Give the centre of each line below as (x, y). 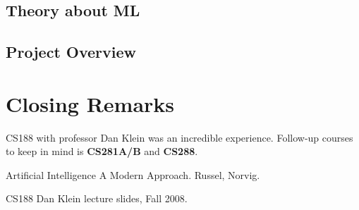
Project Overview (71, 52)
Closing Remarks (90, 103)
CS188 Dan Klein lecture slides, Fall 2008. (97, 198)
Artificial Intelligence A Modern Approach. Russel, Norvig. (133, 174)
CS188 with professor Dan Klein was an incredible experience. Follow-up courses (179, 137)
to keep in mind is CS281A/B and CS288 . (102, 151)
